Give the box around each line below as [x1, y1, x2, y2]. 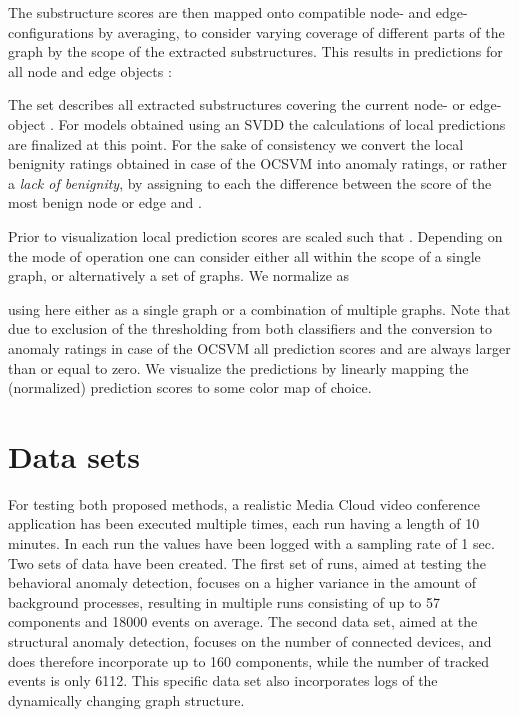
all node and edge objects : [8, 60, 172, 81]
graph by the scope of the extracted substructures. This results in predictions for [8, 41, 503, 62]
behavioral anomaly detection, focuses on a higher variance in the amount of [8, 572, 477, 593]
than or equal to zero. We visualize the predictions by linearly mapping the [8, 357, 469, 378]
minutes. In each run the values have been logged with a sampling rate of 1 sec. [8, 533, 495, 553]
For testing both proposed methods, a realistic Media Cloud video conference [8, 493, 481, 514]
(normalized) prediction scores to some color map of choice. [8, 377, 372, 398]
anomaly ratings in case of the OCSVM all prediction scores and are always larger [8, 337, 511, 358]
